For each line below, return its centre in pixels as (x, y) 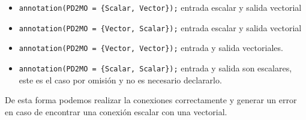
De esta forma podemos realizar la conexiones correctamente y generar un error (151, 100)
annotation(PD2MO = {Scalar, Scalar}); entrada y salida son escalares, (155, 67)
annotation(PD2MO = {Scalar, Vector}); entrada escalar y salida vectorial (160, 7)
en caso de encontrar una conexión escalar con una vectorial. (116, 111)
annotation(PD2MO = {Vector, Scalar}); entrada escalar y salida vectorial (160, 27)
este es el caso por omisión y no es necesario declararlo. (120, 79)
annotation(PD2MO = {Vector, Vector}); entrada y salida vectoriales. (151, 48)
